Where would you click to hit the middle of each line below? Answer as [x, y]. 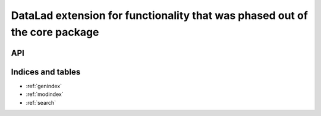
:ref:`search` [41, 102]
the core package [55, 32]
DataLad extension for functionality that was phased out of [160, 15]
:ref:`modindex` [45, 94]
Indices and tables [46, 72]
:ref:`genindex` [44, 86]
